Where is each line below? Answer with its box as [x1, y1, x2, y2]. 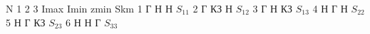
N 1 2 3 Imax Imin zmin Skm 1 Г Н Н [6, 1, 173, 15]
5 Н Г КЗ [6, 15, 46, 29]
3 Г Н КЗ [252, 1, 293, 15]
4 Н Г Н [312, 1, 348, 15]
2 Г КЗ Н [192, 1, 233, 15]
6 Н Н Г [66, 15, 101, 29]
